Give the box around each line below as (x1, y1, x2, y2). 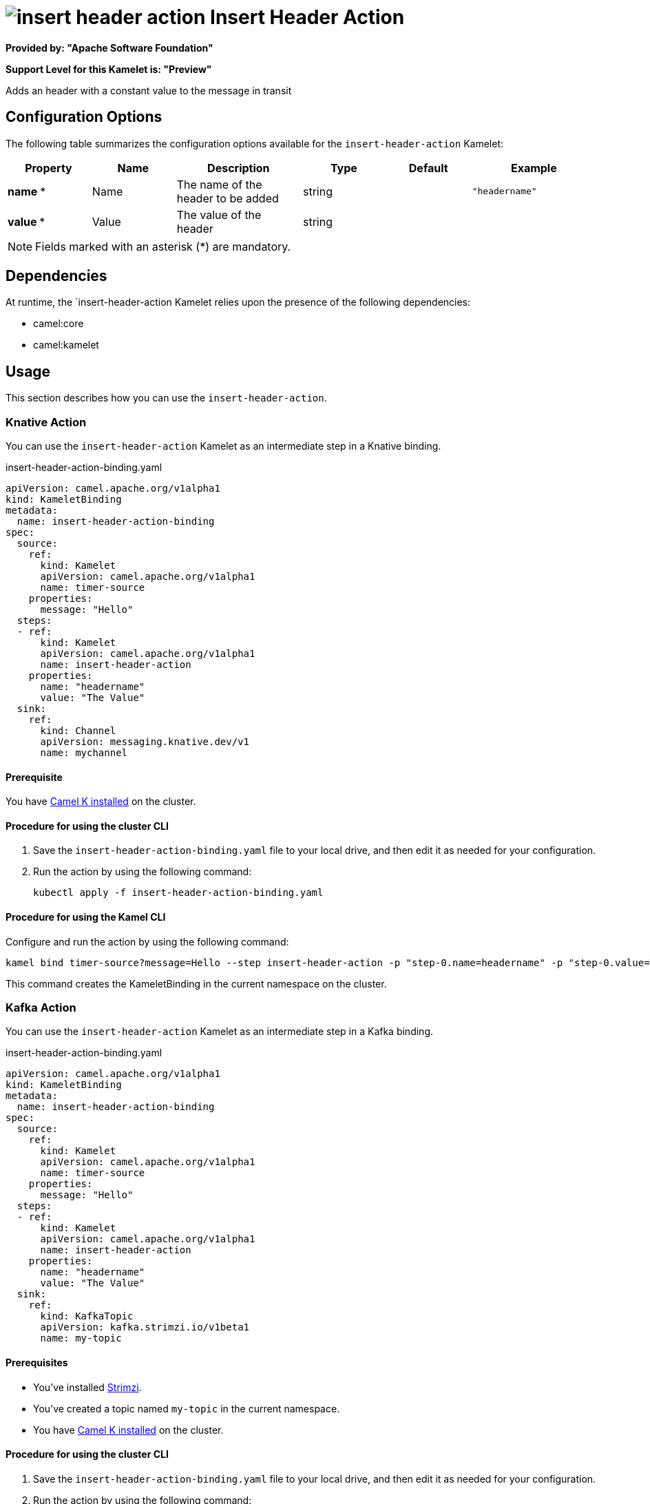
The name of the (176, 177, 262, 191)
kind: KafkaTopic (40, 1310, 134, 1322)
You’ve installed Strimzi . (33, 1381, 142, 1393)
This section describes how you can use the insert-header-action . (6, 392, 327, 404)
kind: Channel (40, 725, 116, 737)
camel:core (33, 317, 84, 330)
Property (25, 160, 72, 175)
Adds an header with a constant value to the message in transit (6, 84, 292, 96)
